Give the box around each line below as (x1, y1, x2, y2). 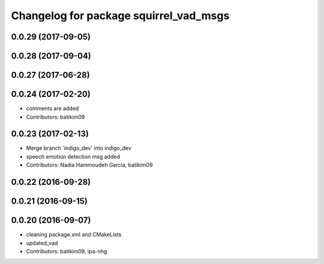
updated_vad (26, 239, 58, 247)
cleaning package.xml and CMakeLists (26, 231, 122, 238)
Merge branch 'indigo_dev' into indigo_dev (26, 144, 132, 152)
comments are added (26, 105, 79, 112)
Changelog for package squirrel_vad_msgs (11, 9, 230, 22)
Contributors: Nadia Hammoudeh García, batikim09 (26, 162, 153, 169)
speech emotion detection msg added (26, 153, 120, 160)
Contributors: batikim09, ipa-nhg (26, 247, 107, 254)
